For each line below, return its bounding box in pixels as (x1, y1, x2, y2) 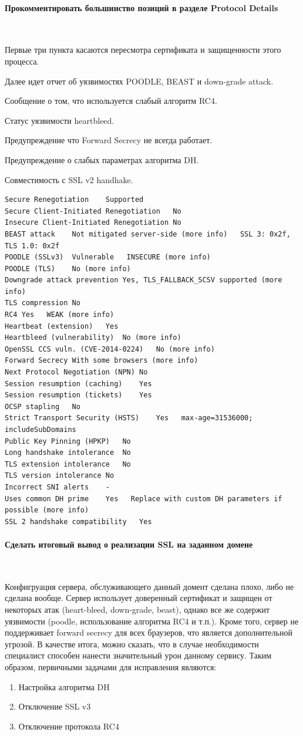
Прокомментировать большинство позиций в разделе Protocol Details (5, 1, 278, 13)
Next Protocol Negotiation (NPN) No (5, 368, 148, 377)
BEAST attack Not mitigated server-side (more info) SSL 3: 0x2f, (5, 229, 291, 238)
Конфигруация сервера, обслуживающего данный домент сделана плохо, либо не (5, 580, 294, 592)
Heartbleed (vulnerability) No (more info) (5, 333, 181, 342)
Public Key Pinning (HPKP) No (5, 437, 131, 445)
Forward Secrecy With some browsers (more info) (5, 356, 198, 365)
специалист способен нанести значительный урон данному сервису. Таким (5, 649, 272, 661)
